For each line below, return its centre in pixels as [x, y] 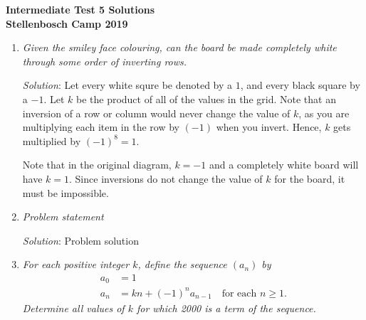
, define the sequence [182, 264]
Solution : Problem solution [80, 240]
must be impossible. [66, 192]
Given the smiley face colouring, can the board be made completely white [179, 47]
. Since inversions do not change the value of [166, 178]
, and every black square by [300, 85]
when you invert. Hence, [269, 127]
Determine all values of [73, 308]
